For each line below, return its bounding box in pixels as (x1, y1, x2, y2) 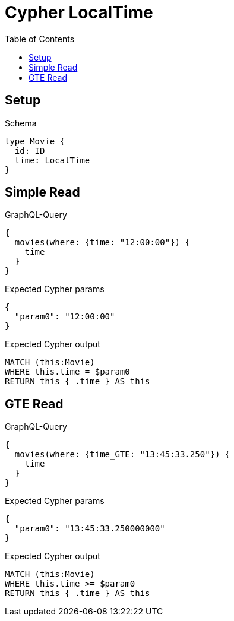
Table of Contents (5, 33, 75, 44)
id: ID (14, 145, 45, 156)
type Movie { (5, 136, 65, 146)
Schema (5, 118, 37, 128)
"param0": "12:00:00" (14, 312, 115, 322)
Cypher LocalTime (5, 2, 153, 23)
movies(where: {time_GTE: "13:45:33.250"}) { (14, 449, 230, 460)
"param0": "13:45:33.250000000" (14, 524, 165, 534)
